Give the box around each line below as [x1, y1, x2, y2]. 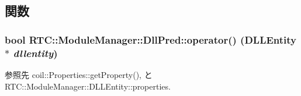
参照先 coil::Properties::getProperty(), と [5, 68, 153, 80]
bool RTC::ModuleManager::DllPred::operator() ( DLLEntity [5, 32, 297, 47]
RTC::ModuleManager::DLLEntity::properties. [5, 80, 171, 92]
